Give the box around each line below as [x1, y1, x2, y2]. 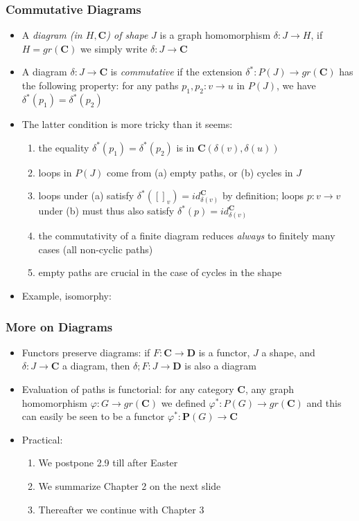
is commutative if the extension [110, 64, 243, 79]
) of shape [106, 28, 148, 42]
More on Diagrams [6, 318, 113, 335]
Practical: [21, 432, 63, 446]
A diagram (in [21, 28, 82, 42]
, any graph [245, 382, 294, 396]
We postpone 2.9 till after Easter [38, 455, 178, 470]
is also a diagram [184, 358, 256, 373]
